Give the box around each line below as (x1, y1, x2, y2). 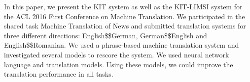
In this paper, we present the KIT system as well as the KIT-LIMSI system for (4, 1, 243, 11)
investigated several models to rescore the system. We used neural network (4, 49, 229, 59)
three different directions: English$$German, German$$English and (4, 30, 207, 40)
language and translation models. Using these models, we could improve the (4, 59, 233, 69)
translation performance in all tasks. (4, 69, 113, 79)
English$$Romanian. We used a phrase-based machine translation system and (4, 40, 239, 50)
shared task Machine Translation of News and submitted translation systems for (4, 21, 246, 31)
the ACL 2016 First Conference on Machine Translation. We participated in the (4, 11, 245, 21)
